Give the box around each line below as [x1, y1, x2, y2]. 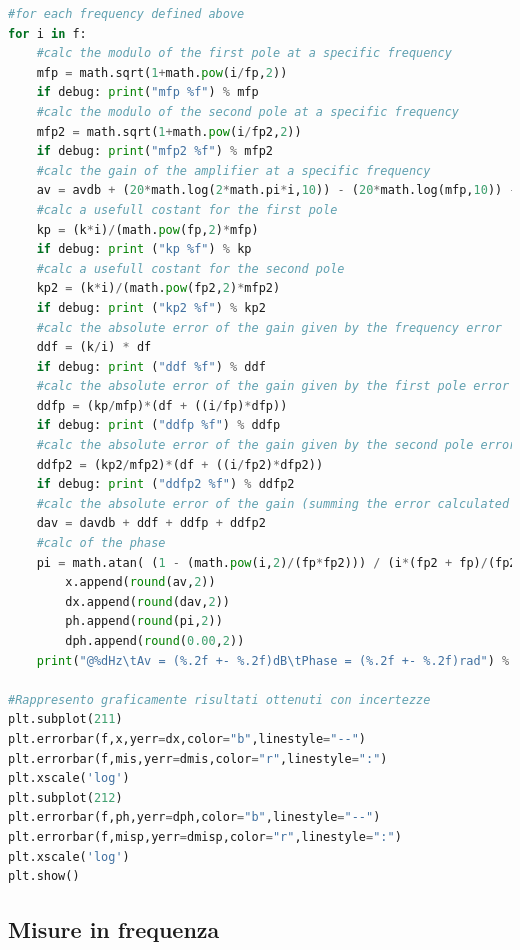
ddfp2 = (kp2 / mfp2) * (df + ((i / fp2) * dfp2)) [36, 457, 324, 472]
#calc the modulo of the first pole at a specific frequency [36, 46, 452, 61]
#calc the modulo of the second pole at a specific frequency [36, 104, 460, 119]
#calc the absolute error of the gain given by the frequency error [36, 320, 502, 335]
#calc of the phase [36, 536, 166, 551]
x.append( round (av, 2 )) [65, 575, 216, 590]
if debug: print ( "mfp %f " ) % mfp [36, 85, 259, 100]
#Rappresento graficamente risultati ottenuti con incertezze [8, 692, 431, 707]
